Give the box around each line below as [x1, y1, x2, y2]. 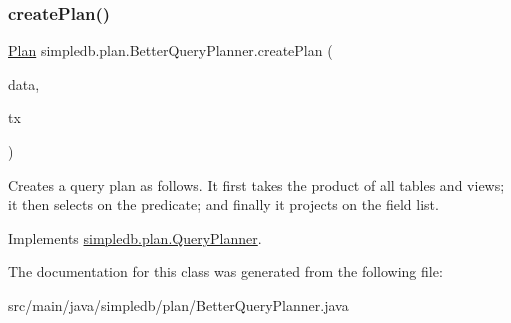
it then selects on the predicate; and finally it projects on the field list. [8, 194, 439, 215]
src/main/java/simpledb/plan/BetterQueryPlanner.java [8, 294, 349, 315]
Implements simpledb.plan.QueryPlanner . [8, 227, 262, 248]
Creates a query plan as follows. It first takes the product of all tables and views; [8, 174, 505, 195]
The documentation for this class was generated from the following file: [8, 261, 443, 282]
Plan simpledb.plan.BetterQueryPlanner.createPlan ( [8, 40, 333, 61]
